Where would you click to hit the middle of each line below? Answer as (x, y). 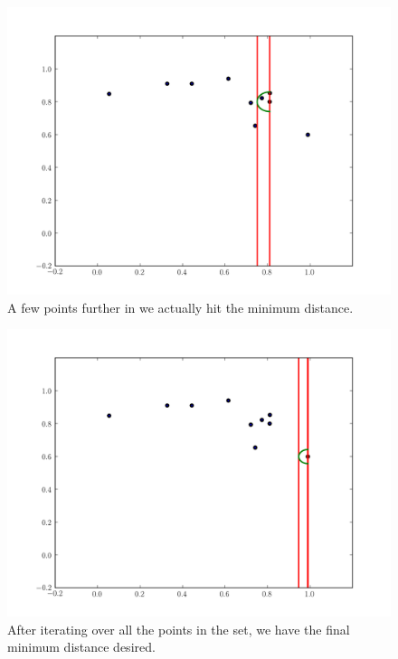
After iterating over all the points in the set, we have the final (179, 629)
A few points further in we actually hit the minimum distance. (180, 307)
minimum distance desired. (81, 647)
